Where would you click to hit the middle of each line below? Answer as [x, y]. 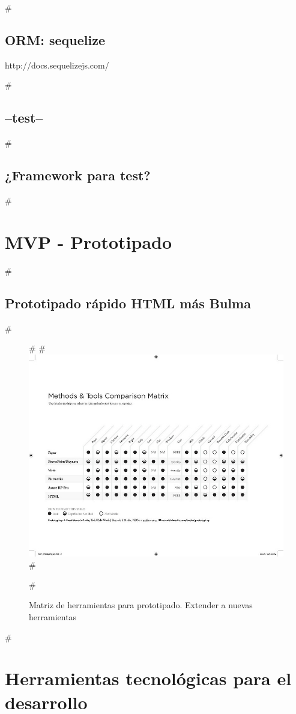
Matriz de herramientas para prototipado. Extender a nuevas [141, 605]
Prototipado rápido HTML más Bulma [128, 303]
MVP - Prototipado [89, 241]
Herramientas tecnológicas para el [148, 678]
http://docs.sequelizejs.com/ [57, 65]
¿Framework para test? [78, 175]
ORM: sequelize [55, 39]
